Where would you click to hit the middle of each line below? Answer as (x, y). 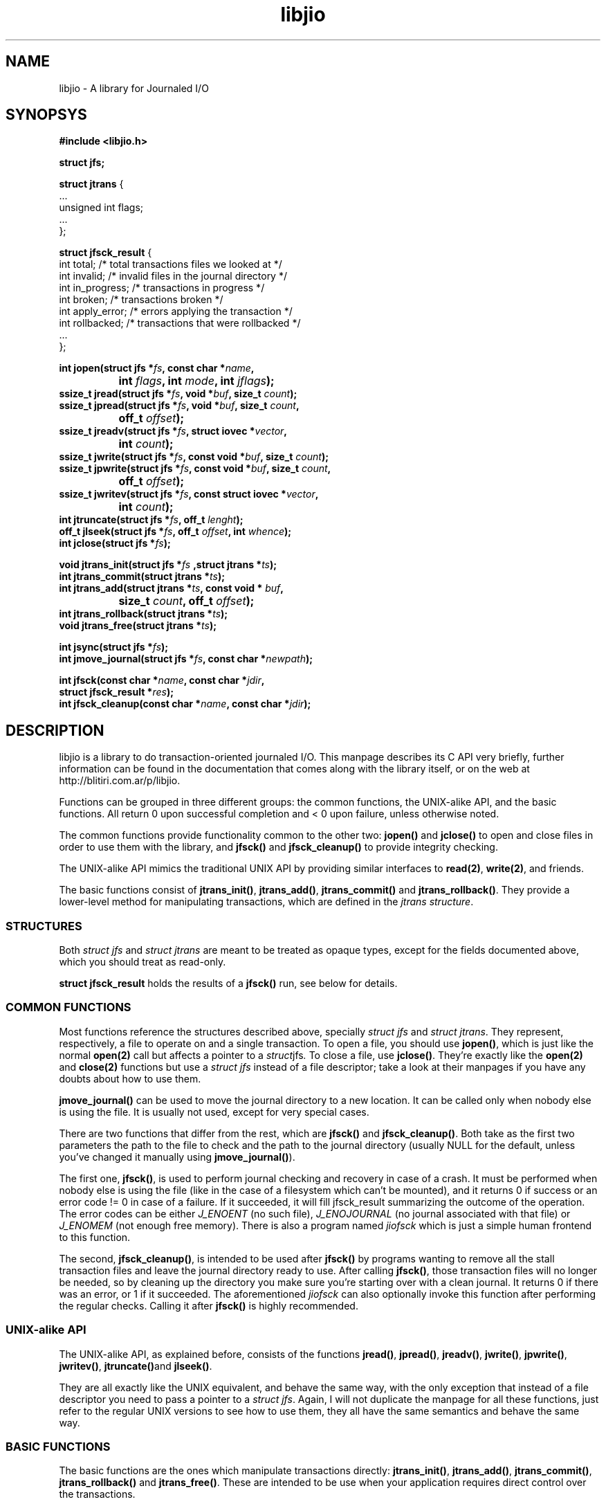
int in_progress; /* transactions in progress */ (162, 288)
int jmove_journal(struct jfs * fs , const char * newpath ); (186, 659)
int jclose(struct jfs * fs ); (115, 543)
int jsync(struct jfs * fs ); (114, 647)
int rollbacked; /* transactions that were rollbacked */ (180, 323)
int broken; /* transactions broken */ (141, 300)
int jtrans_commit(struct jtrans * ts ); (142, 577)
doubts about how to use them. (130, 1078)
